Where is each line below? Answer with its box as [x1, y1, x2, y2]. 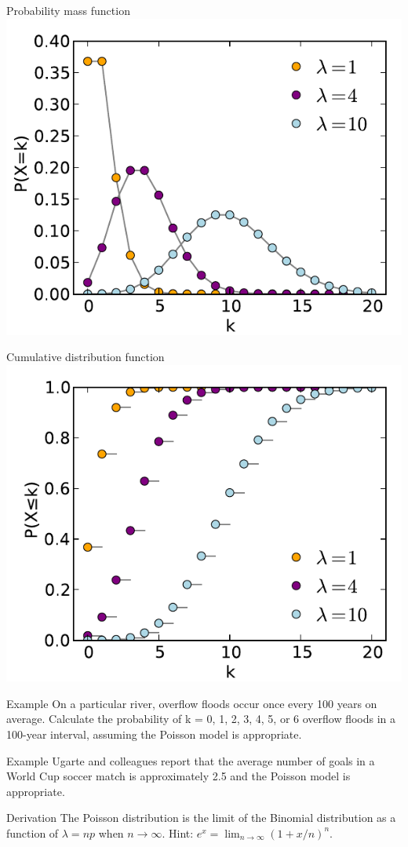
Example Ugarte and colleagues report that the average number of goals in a [6, 752, 375, 769]
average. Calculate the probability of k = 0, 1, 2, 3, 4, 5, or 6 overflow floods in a [6, 710, 396, 727]
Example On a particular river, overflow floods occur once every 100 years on [6, 695, 377, 711]
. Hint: [162, 824, 194, 841]
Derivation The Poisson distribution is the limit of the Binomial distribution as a [6, 809, 396, 826]
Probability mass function [6, 2, 130, 18]
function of [6, 824, 59, 841]
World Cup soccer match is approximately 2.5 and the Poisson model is [6, 768, 351, 784]
